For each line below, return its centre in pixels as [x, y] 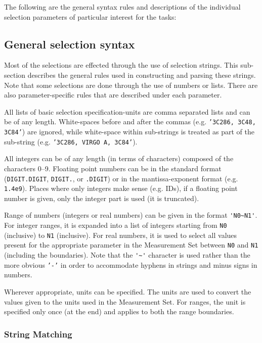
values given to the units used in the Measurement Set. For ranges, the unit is [125, 301]
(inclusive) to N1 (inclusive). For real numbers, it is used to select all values [121, 235]
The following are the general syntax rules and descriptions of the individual [122, 7]
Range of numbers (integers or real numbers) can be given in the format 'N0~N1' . [131, 215]
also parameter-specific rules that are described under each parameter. [113, 95]
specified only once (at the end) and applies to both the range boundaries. [119, 311]
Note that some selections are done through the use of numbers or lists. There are [131, 85]
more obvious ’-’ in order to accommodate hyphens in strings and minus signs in [131, 264]
